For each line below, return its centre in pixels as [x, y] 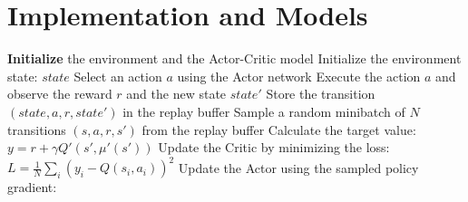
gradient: [32, 187]
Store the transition [321, 94]
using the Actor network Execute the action [299, 76]
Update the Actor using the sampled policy [298, 167]
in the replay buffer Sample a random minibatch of [264, 111]
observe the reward [60, 94]
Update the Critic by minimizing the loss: [274, 147]
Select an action [118, 76]
